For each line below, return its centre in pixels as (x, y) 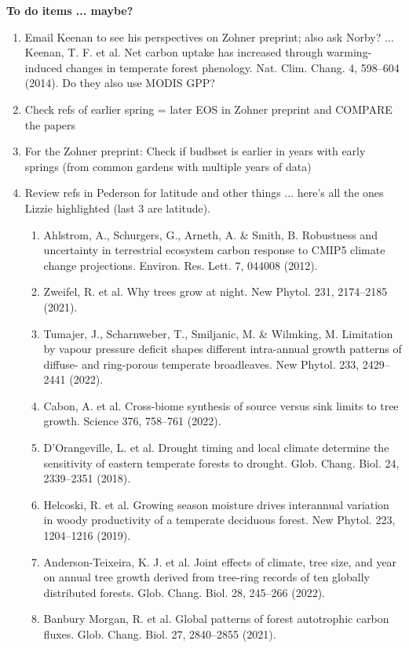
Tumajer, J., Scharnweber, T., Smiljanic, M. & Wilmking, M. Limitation (218, 333)
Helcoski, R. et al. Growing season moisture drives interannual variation (216, 504)
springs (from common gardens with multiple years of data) (168, 166)
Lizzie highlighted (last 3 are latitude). (118, 208)
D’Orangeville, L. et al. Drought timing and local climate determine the (216, 448)
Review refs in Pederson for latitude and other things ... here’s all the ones (204, 193)
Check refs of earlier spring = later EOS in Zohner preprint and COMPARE (208, 109)
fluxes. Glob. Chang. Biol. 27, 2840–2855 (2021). (160, 634)
